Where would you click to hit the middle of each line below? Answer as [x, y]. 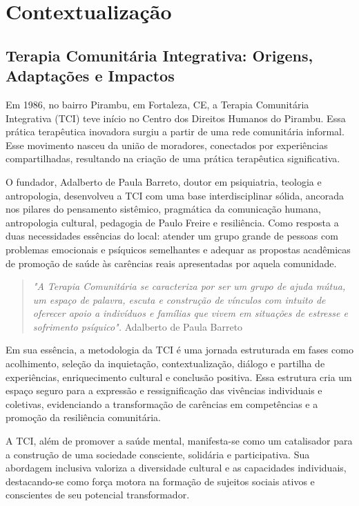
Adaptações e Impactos [90, 76]
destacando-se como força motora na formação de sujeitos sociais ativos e [160, 481]
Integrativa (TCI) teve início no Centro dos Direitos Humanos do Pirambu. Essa [176, 118]
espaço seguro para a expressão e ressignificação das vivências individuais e [164, 390]
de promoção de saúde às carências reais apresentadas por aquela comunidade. [171, 263]
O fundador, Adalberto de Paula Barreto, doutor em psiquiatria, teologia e [164, 181]
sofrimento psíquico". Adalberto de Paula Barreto [138, 326]
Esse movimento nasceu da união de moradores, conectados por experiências [167, 145]
